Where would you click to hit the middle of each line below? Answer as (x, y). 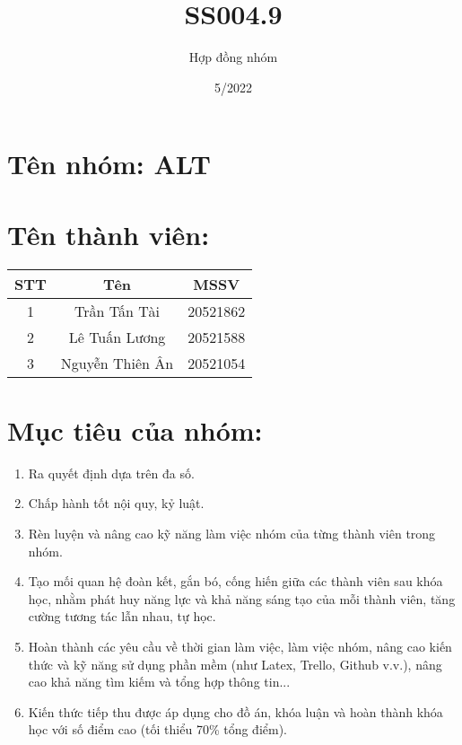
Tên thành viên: (109, 234)
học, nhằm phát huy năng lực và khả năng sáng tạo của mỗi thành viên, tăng (242, 598)
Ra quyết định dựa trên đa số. (111, 473)
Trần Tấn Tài (117, 311)
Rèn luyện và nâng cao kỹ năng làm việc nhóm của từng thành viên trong (232, 533)
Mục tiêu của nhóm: (135, 429)
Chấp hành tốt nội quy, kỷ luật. (116, 503)
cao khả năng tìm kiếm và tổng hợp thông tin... (159, 682)
